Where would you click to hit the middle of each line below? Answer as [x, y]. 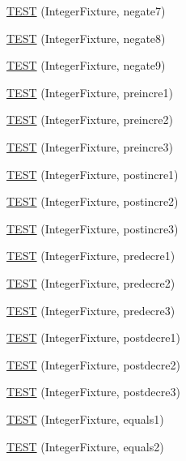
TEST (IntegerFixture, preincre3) [90, 146]
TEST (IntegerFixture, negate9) [86, 65]
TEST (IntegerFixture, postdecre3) [93, 392]
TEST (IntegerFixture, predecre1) [91, 256]
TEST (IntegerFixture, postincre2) [93, 201]
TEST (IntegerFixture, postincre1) [93, 174]
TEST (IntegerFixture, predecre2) [91, 282]
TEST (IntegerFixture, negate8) [86, 38]
